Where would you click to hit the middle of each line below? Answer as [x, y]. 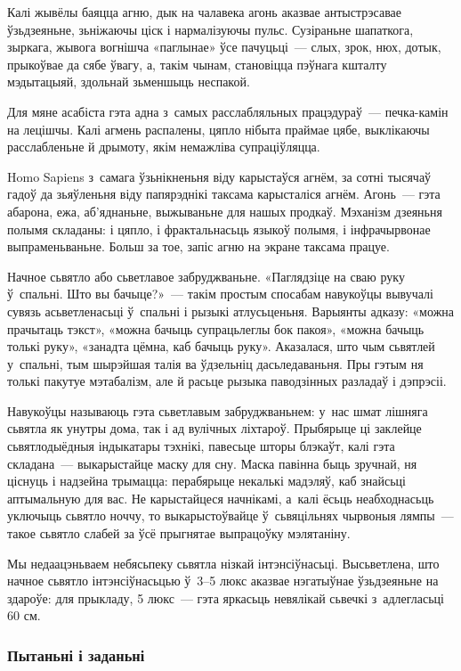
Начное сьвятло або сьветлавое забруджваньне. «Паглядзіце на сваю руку [206, 276]
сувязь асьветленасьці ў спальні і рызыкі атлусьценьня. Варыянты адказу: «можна [231, 311]
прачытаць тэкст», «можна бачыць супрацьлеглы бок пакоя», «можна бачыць [216, 328]
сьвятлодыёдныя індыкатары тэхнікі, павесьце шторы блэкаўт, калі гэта [201, 446]
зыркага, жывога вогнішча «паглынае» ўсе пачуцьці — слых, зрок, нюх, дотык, [224, 47]
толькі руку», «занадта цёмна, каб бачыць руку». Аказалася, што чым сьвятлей [221, 346]
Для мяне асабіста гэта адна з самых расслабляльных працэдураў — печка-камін [228, 111]
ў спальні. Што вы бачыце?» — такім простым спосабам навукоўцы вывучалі [220, 294]
